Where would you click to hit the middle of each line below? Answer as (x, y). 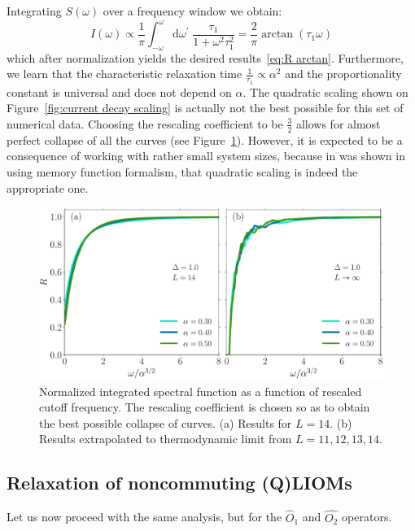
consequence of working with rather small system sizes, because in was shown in (206, 156)
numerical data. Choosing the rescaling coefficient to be (145, 123)
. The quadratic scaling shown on (325, 91)
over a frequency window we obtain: (192, 11)
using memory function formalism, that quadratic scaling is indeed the (182, 171)
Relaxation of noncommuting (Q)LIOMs (179, 483)
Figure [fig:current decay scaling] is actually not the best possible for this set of (205, 108)
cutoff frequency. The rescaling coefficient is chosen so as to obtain (205, 407)
